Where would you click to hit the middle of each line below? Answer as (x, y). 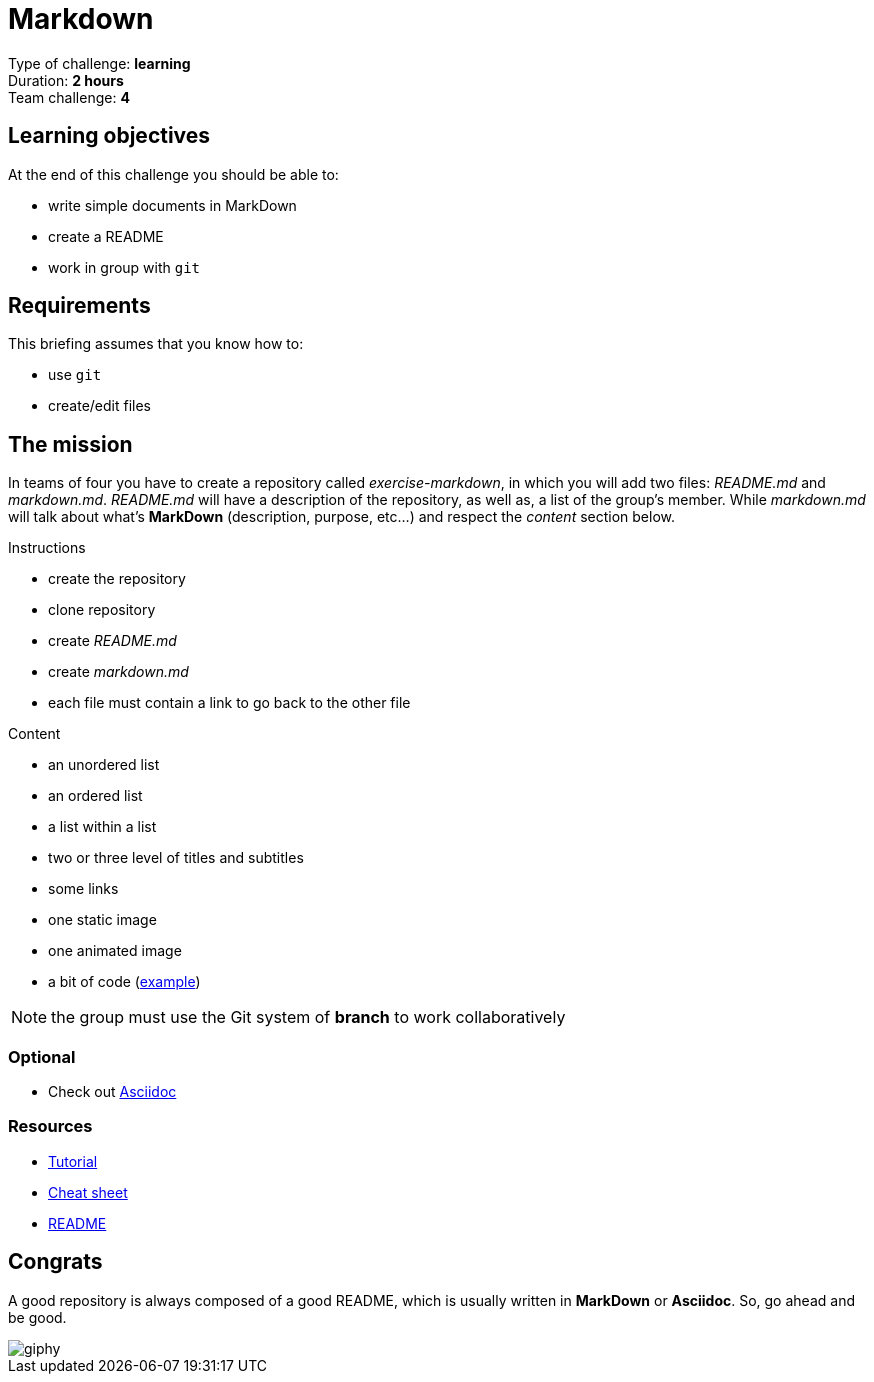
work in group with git (124, 267)
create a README (106, 236)
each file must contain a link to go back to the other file (229, 703)
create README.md (112, 641)
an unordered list (104, 765)
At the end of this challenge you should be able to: (173, 174)
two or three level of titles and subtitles (176, 858)
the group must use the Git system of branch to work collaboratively (308, 1017)
